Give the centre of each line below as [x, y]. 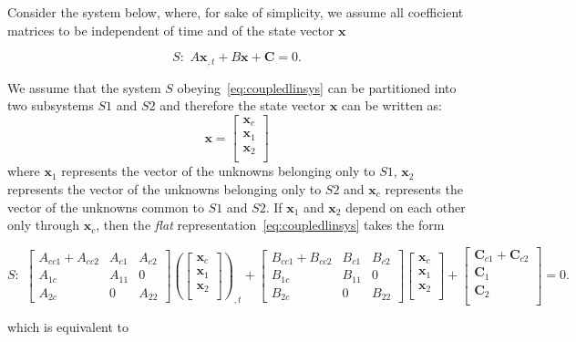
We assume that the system [84, 87]
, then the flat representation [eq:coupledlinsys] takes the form [270, 225]
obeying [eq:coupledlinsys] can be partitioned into [317, 87]
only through [44, 225]
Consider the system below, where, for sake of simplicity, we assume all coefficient [236, 12]
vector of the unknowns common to [106, 207]
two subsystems [51, 105]
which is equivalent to [68, 327]
